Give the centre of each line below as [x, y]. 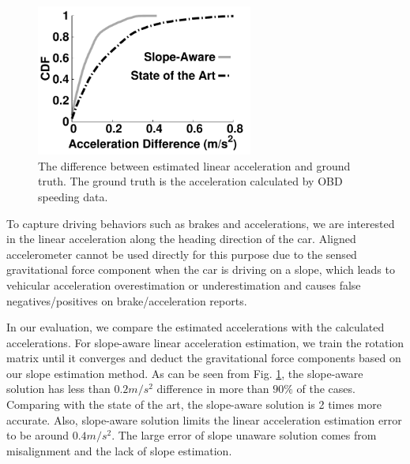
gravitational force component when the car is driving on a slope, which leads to [201, 269]
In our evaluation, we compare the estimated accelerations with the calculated [196, 327]
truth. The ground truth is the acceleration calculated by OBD [190, 181]
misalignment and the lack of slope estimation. [119, 450]
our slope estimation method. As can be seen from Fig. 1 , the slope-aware [185, 373]
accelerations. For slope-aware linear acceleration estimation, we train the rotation [205, 342]
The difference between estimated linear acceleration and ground [194, 165]
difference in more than [213, 389]
